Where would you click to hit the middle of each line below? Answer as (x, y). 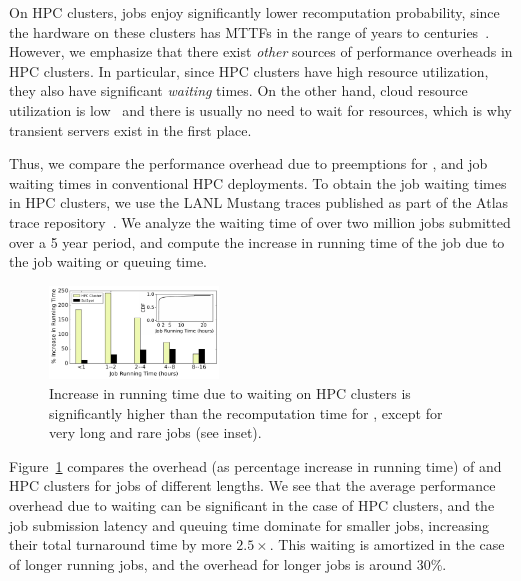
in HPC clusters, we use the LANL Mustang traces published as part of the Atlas (259, 202)
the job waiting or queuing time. (108, 261)
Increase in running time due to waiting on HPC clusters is (230, 393)
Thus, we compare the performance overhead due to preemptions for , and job (248, 163)
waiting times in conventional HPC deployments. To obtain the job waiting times (258, 182)
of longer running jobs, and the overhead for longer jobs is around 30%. (228, 563)
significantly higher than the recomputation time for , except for (246, 412)
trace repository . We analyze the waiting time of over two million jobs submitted (260, 221)
